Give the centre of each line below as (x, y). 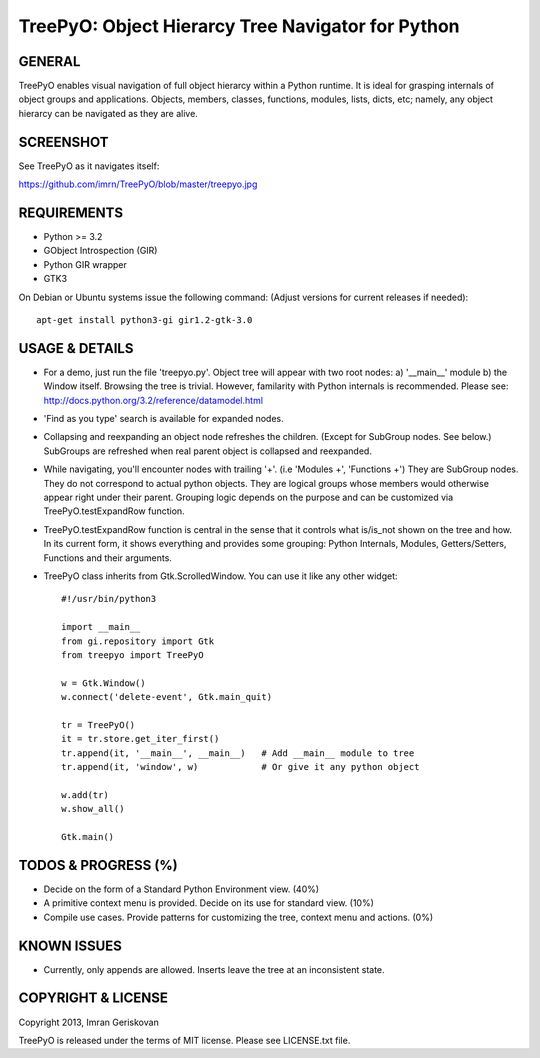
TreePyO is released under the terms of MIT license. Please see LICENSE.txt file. (184, 1040)
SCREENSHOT (63, 141)
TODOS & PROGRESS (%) (98, 865)
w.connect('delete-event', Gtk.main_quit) (167, 697)
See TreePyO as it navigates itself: (89, 166)
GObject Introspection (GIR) (100, 251)
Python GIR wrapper (85, 264)
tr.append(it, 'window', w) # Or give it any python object (240, 767)
